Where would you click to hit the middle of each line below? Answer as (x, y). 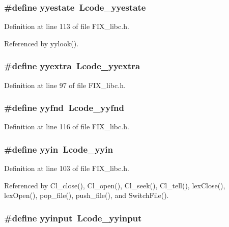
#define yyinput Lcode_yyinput (73, 218)
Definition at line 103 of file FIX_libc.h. (67, 168)
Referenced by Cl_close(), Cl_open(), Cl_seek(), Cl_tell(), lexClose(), (115, 185)
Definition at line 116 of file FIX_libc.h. (67, 126)
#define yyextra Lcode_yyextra (72, 66)
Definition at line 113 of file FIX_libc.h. (67, 26)
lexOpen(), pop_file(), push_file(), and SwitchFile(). (87, 195)
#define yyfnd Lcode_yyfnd (64, 108)
